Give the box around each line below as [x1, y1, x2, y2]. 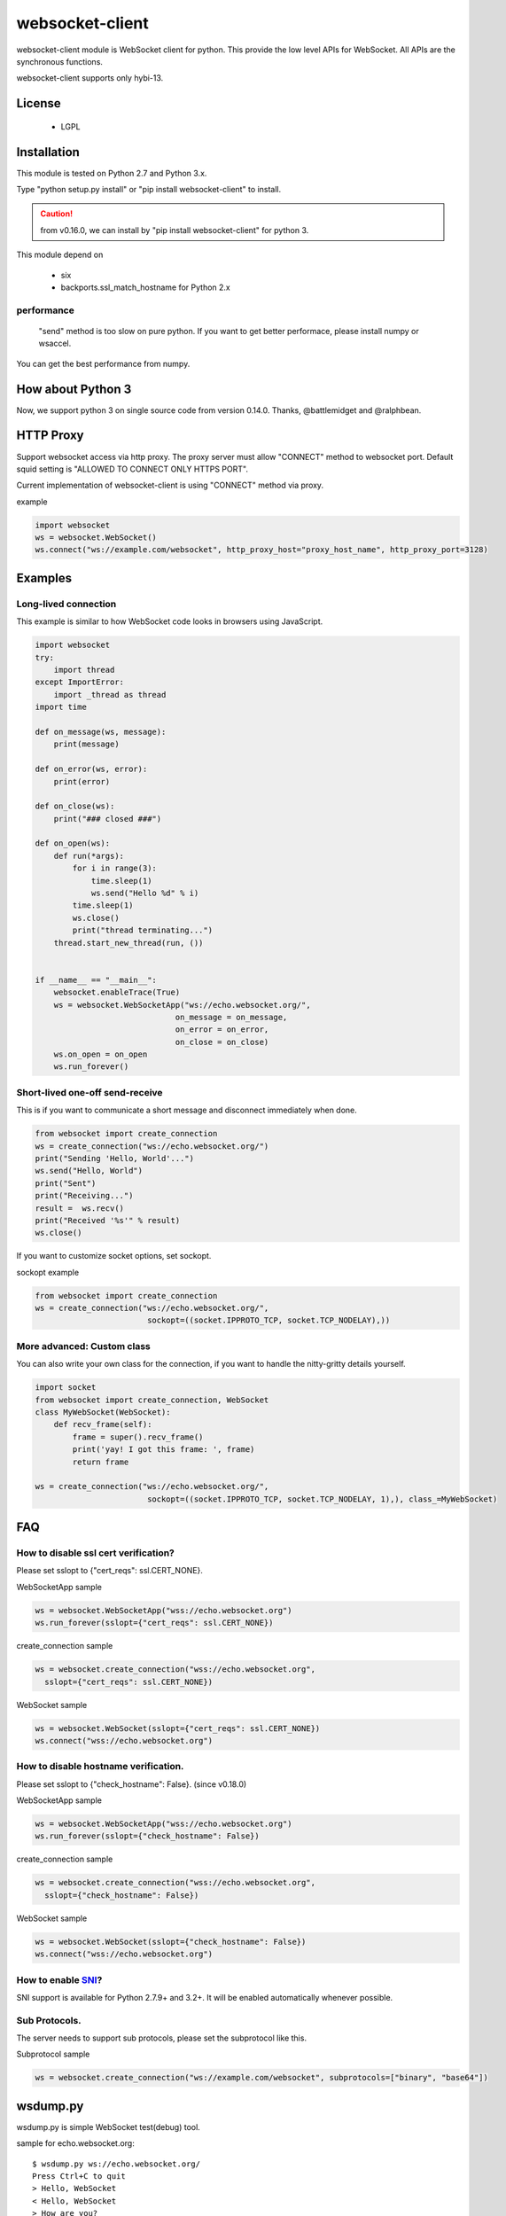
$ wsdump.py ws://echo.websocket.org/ [32, 2158, 201, 2169]
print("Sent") [35, 1178, 97, 1188]
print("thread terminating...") [72, 925, 213, 935]
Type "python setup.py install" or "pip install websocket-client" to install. [16, 184, 282, 195]
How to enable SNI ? [16, 1973, 103, 1986]
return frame [72, 1456, 129, 1467]
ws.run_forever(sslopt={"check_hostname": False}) [35, 1831, 261, 1841]
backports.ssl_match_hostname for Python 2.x [60, 282, 230, 293]
